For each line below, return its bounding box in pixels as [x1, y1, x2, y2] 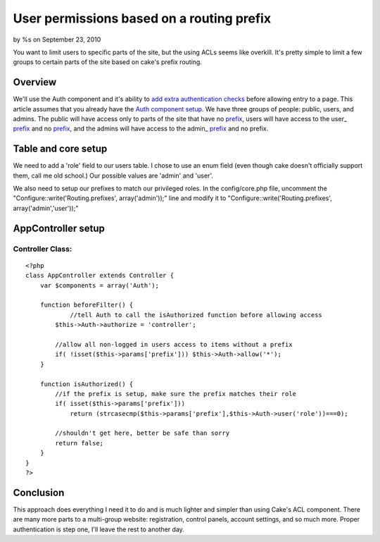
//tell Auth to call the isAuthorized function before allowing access [70, 311, 323, 319]
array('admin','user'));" [13, 204, 79, 212]
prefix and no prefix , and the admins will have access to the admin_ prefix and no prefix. [13, 124, 269, 133]
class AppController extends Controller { [25, 271, 175, 280]
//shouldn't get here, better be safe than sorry [55, 429, 230, 437]
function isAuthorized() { [39, 380, 134, 388]
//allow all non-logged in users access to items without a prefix [55, 340, 293, 348]
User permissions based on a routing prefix [13, 11, 271, 26]
